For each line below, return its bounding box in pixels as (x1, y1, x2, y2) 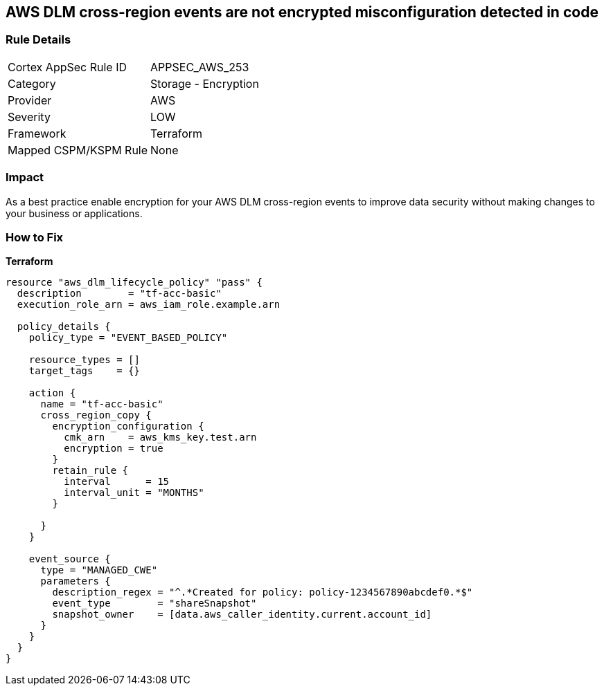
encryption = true (64, 443, 163, 454)
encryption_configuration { (52, 421, 204, 432)
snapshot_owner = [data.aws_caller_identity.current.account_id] (52, 609, 432, 620)
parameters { (40, 575, 111, 587)
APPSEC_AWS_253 (150, 59, 249, 74)
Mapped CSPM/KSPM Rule (8, 142, 148, 157)
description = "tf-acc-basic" (17, 288, 222, 300)
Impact (6, 170, 44, 185)
